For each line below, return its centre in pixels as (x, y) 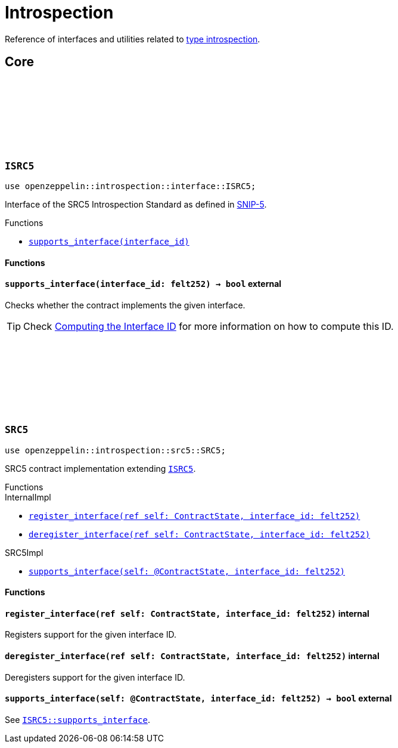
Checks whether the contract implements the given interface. (125, 305)
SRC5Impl (24, 552)
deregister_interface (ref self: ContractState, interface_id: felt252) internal (192, 656)
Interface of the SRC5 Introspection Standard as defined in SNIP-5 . (136, 204)
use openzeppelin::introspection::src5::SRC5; (115, 450)
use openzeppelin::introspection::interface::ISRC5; (130, 186)
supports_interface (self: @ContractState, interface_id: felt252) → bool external (198, 698)
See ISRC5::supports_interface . (78, 719)
